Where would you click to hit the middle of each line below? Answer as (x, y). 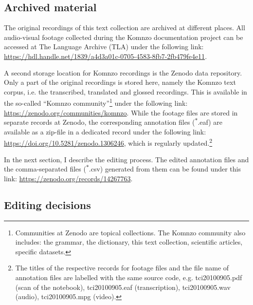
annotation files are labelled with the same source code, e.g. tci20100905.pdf (129, 277)
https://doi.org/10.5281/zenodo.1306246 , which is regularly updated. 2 (108, 142)
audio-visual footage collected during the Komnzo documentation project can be (124, 37)
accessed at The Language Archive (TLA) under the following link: (104, 47)
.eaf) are (210, 122)
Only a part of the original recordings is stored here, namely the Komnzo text (120, 82)
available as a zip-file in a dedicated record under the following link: (105, 131)
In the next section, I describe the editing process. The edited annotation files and (126, 159)
